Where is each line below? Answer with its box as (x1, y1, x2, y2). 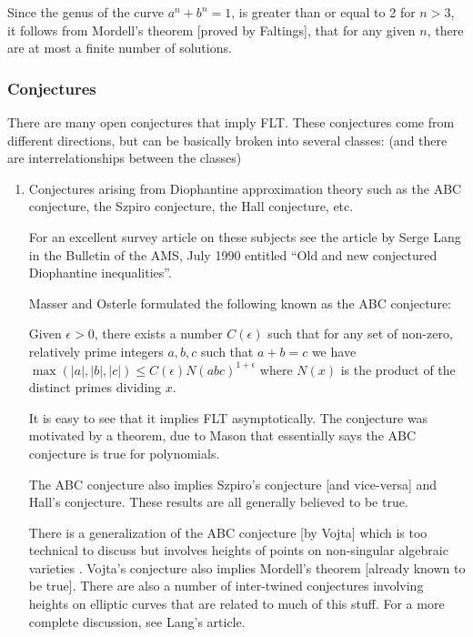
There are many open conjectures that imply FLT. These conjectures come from (7, 113, 455, 131)
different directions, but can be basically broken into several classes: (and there (7, 130, 448, 149)
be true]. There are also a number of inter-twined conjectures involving (28, 576, 424, 595)
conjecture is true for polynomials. (28, 443, 220, 462)
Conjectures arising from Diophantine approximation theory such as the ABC (28, 178, 462, 197)
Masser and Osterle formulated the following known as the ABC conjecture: (28, 293, 451, 312)
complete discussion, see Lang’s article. (28, 612, 246, 631)
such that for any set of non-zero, (267, 324, 453, 343)
